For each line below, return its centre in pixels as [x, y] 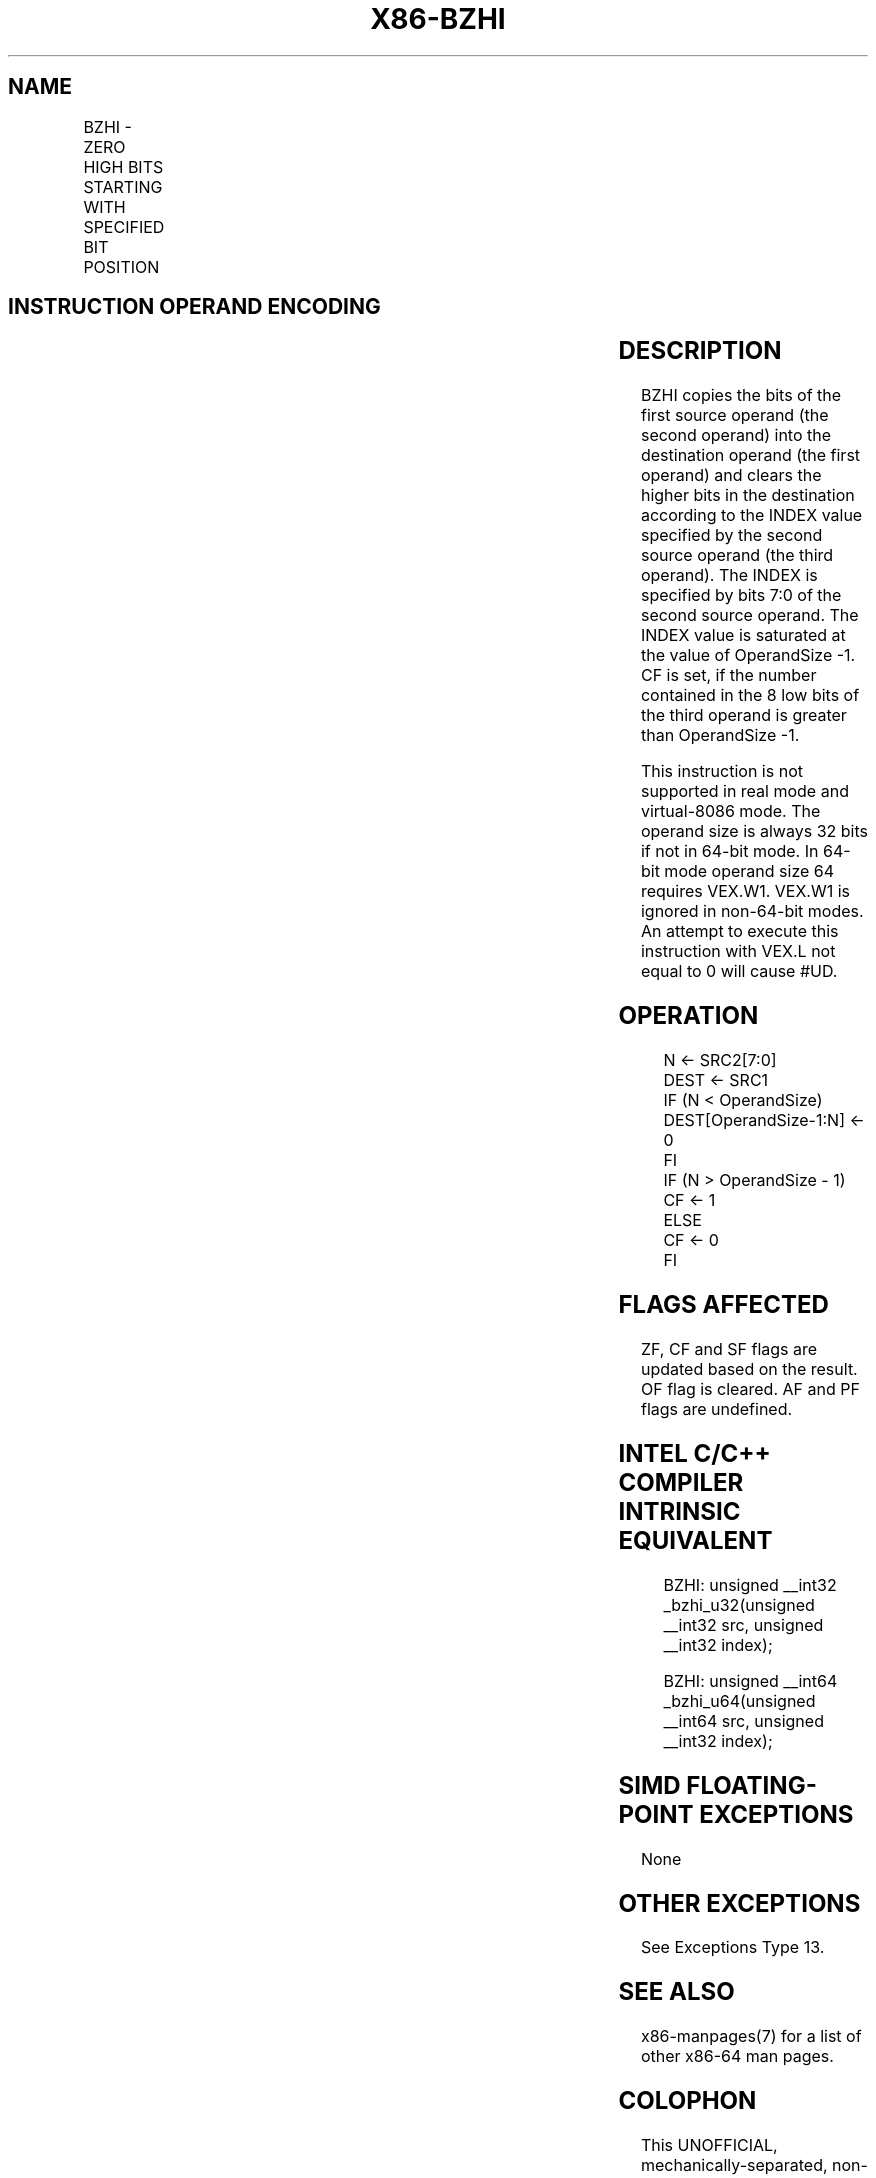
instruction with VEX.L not [738, 951]
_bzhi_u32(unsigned [739, 1604]
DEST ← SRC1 [716, 1080]
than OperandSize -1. [720, 735]
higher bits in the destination [747, 495]
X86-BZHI [438, 19]
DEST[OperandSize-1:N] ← [764, 1120]
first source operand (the [734, 415]
